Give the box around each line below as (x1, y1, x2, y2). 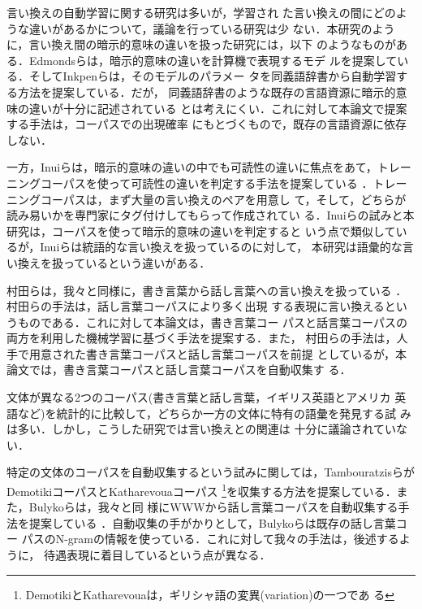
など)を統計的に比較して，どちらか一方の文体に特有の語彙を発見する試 (17, 404, 397, 421)
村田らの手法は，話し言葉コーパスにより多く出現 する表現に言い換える (6, 298, 385, 315)
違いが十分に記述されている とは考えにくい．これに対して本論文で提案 (28, 99, 407, 116)
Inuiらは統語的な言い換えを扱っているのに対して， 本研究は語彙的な (40, 238, 403, 255)
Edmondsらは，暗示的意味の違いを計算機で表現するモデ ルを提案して (28, 51, 398, 68)
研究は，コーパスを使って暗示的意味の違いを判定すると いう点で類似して (6, 222, 396, 239)
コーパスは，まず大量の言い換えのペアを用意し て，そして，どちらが (40, 190, 407, 207)
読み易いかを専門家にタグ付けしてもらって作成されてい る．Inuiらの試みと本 (6, 207, 415, 224)
